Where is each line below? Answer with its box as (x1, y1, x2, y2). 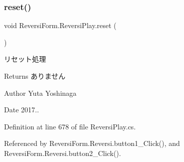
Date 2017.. (4, 104, 39, 115)
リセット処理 (4, 54, 46, 64)
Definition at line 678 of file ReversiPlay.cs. (4, 121, 136, 131)
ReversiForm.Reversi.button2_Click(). (4, 147, 121, 158)
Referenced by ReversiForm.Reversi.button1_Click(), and (4, 138, 180, 148)
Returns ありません (4, 71, 65, 81)
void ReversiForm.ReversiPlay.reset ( (4, 20, 116, 31)
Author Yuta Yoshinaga (4, 87, 76, 98)
